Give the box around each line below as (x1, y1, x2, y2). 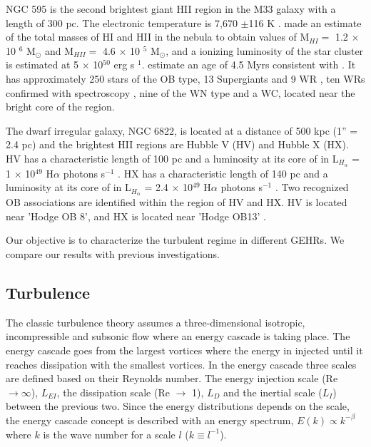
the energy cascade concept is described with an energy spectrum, (6, 412, 294, 427)
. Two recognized (275, 180, 349, 195)
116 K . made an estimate (248, 15, 362, 30)
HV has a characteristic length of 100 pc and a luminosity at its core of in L (6, 150, 339, 165)
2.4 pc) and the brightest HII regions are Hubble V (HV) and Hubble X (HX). (6, 137, 349, 152)
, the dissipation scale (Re (56, 384, 170, 399)
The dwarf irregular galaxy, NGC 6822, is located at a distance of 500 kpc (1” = (6, 123, 358, 138)
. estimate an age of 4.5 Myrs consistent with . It (141, 57, 356, 72)
